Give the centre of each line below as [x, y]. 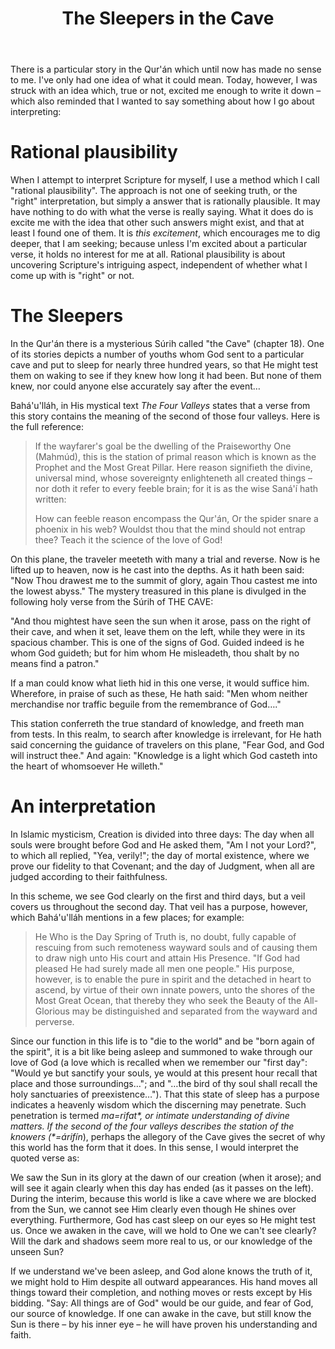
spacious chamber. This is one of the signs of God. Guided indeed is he [157, 643]
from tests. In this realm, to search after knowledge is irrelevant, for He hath [166, 734]
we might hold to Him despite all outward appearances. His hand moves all [164, 1281]
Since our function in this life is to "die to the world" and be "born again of [162, 1041]
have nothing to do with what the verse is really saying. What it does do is [162, 212]
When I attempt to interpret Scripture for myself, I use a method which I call [165, 180]
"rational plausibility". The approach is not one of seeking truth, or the [154, 191]
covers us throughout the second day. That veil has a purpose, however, [159, 906]
